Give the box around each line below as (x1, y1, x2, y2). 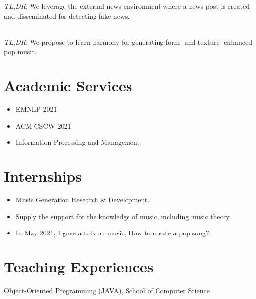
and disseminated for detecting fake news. (4, 10, 130, 21)
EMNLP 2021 (15, 104, 57, 114)
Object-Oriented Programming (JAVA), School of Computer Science (4, 285, 210, 295)
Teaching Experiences (4, 256, 154, 276)
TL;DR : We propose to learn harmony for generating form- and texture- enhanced (4, 36, 252, 47)
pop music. (4, 46, 37, 57)
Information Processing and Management (15, 137, 140, 147)
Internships (4, 166, 82, 186)
